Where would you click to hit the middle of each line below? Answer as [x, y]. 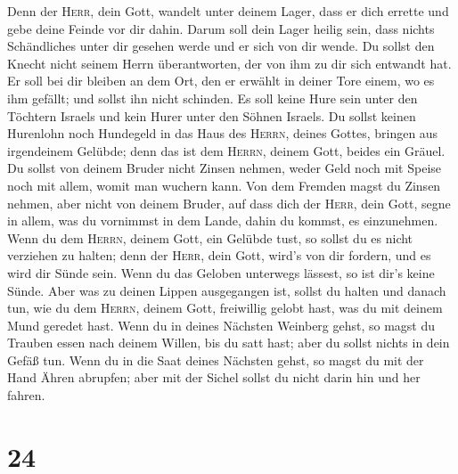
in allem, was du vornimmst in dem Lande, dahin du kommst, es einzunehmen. [223, 221]
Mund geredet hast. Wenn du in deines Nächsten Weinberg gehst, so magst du [221, 325]
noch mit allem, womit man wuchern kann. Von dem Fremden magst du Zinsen [224, 185]
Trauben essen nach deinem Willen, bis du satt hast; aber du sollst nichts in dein [229, 343]
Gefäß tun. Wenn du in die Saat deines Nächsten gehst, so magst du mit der [216, 360]
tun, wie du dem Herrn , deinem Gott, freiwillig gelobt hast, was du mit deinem [225, 308]
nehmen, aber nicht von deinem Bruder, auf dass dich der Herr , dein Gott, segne [229, 203]
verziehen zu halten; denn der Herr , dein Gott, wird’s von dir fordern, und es [219, 255]
